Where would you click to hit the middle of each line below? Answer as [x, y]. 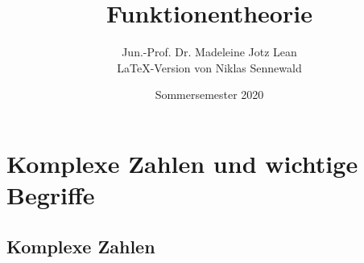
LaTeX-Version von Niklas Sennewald [209, 67]
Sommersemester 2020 [209, 95]
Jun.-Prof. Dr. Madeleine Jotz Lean [209, 52]
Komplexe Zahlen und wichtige [182, 163]
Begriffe [51, 195]
